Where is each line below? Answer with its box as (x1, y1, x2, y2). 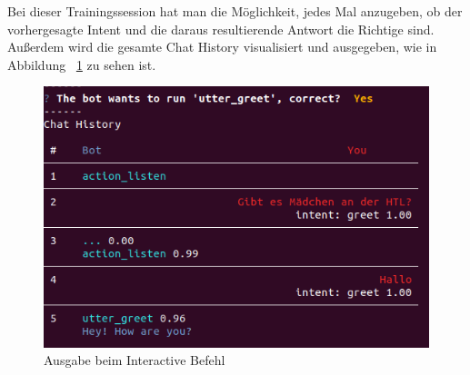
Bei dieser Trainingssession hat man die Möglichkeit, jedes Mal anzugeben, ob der (7, 2, 463, 20)
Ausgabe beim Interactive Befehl (44, 350, 225, 370)
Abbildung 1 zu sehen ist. (7, 54, 156, 74)
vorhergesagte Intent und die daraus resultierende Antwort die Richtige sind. (7, 19, 435, 38)
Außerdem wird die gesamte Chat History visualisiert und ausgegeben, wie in (7, 37, 437, 56)
